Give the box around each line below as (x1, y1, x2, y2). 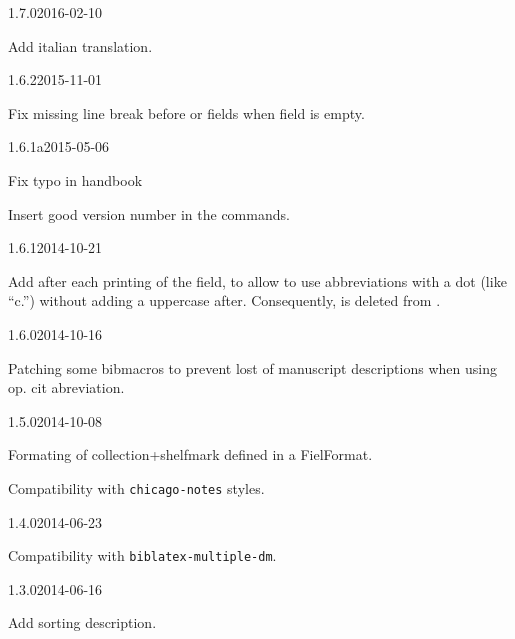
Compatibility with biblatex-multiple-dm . (8, 545, 277, 566)
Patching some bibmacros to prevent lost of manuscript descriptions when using (8, 357, 497, 378)
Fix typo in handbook (8, 169, 143, 190)
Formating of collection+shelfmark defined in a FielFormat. (8, 444, 373, 465)
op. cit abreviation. (8, 377, 125, 398)
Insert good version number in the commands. (8, 203, 290, 224)
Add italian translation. (8, 35, 153, 56)
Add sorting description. (8, 612, 157, 633)
